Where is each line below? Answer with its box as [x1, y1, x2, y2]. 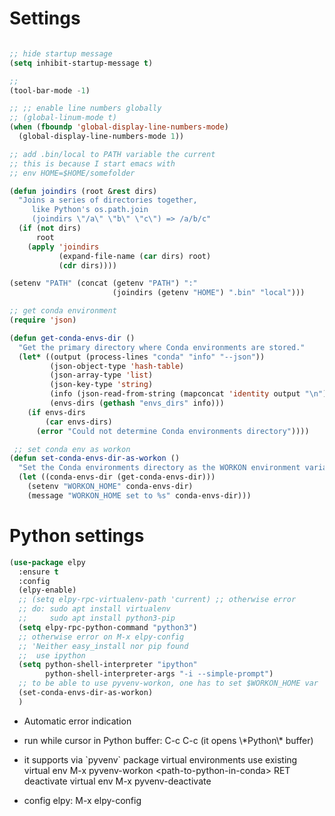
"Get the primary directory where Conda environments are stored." [18, 342, 306, 352]
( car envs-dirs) [45, 417, 113, 427]
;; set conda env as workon [13, 444, 131, 454]
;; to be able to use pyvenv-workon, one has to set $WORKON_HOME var [18, 678, 319, 689]
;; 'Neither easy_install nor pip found [18, 641, 189, 651]
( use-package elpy [9, 557, 86, 567]
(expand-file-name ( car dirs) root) [58, 251, 212, 261]
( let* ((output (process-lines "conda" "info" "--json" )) [18, 352, 266, 362]
